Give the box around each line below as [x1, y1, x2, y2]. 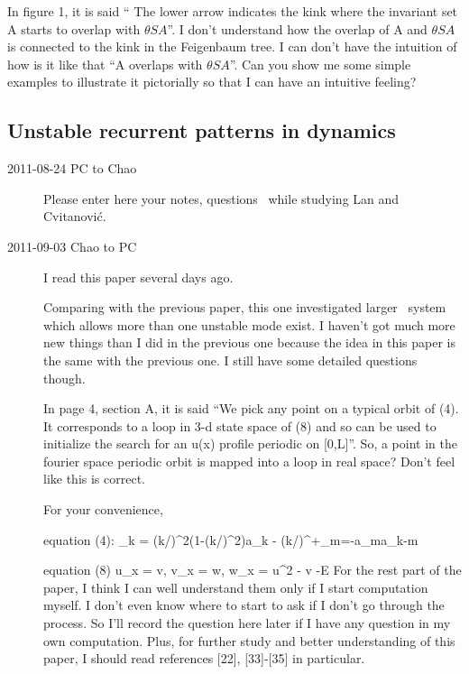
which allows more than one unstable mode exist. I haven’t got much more [43, 315, 455, 334]
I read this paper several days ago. [43, 267, 234, 286]
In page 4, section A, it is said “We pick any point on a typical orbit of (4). [43, 399, 459, 418]
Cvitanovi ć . [43, 207, 106, 226]
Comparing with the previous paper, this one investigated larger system [43, 298, 446, 317]
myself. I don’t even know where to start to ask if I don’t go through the [43, 596, 445, 614]
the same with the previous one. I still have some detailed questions [43, 350, 418, 369]
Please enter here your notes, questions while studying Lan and [43, 189, 400, 208]
